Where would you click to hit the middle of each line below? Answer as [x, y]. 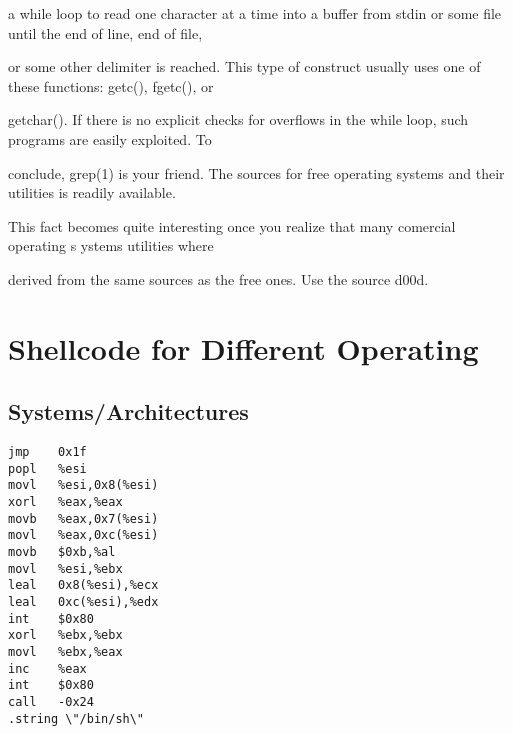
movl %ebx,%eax [65, 651]
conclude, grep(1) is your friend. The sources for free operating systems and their [256, 172]
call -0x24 [51, 701]
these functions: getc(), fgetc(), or [111, 85]
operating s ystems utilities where [111, 245]
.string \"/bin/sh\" [76, 718]
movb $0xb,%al [62, 552]
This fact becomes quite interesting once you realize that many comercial [232, 225]
